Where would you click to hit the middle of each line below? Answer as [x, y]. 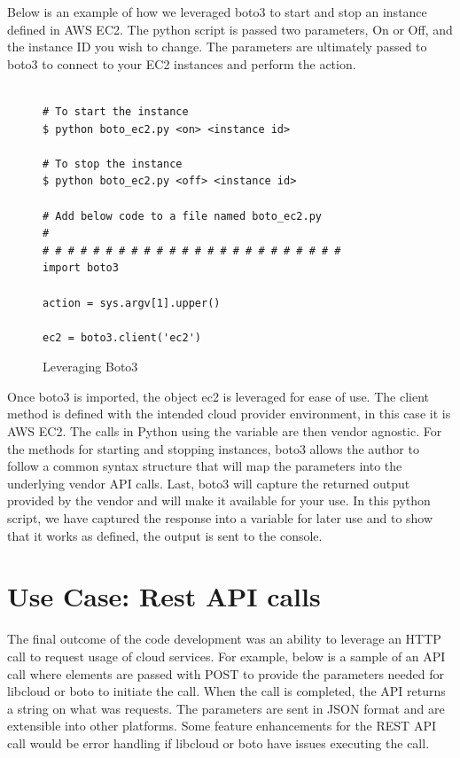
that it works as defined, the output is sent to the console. [165, 535]
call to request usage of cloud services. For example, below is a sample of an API [226, 656]
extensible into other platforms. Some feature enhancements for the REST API [222, 726]
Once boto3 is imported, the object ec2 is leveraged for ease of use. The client [218, 396]
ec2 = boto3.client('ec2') [122, 337]
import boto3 [81, 268]
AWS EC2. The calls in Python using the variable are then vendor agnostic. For [225, 431]
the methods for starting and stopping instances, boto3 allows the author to [213, 448]
